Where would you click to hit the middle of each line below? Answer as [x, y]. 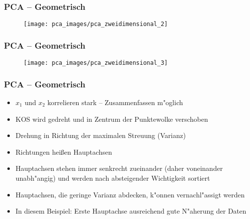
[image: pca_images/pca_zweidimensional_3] [96, 63]
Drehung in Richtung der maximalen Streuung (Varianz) [101, 135]
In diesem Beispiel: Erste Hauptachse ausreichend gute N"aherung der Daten [131, 211]
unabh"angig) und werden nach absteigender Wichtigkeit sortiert [113, 178]
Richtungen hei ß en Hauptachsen [64, 151]
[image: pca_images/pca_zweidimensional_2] [96, 24]
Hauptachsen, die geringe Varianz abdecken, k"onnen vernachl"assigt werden [130, 194]
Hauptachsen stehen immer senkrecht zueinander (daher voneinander [119, 168]
